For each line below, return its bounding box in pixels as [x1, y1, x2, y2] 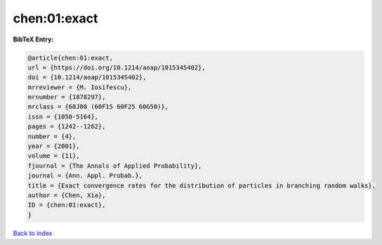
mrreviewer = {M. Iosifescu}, [27, 83, 132, 91]
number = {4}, [27, 132, 77, 140]
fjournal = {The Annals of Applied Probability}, [27, 161, 202, 170]
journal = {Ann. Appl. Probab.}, [27, 172, 143, 180]
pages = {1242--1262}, [27, 123, 106, 131]
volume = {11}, [27, 152, 80, 160]
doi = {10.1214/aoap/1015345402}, [27, 74, 147, 81]
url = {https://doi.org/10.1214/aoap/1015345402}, [27, 63, 206, 72]
